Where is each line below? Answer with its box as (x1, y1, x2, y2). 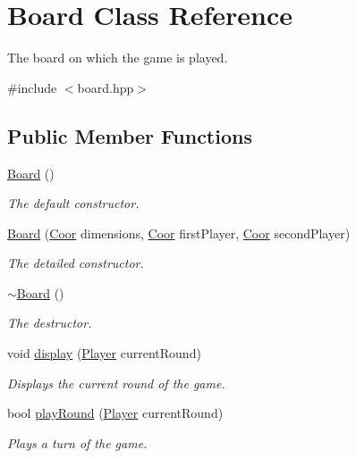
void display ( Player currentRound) (7, 344, 201, 362)
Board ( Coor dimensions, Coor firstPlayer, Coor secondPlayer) (7, 223, 351, 242)
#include (7, 78, 57, 96)
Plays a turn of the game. (7, 433, 148, 452)
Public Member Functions (7, 121, 252, 149)
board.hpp (77, 78, 134, 96)
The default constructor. (7, 194, 140, 212)
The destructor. (7, 313, 92, 332)
